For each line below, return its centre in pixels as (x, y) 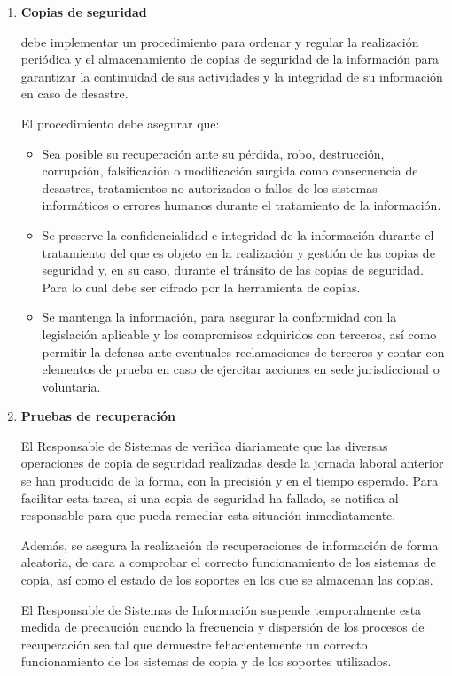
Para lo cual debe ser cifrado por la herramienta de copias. (201, 287)
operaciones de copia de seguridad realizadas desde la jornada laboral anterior (232, 463)
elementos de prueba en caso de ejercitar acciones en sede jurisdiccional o (241, 369)
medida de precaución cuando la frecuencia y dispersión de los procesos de (222, 627)
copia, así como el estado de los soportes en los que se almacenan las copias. (227, 580)
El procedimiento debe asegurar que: (120, 123)
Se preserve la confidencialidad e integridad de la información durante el (238, 234)
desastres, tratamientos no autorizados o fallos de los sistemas (210, 187)
